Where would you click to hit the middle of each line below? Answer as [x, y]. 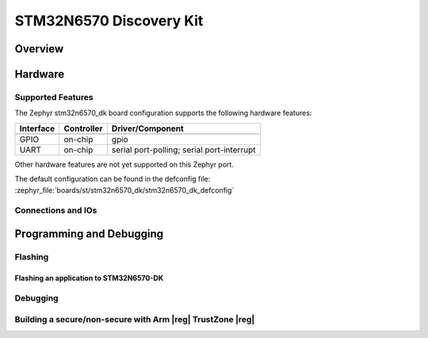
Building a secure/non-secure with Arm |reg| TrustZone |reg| [135, 319]
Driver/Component [147, 129]
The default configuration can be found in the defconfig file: [113, 179]
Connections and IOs [56, 210]
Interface [37, 129]
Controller [83, 129]
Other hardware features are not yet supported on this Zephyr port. [124, 164]
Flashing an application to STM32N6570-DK [89, 278]
